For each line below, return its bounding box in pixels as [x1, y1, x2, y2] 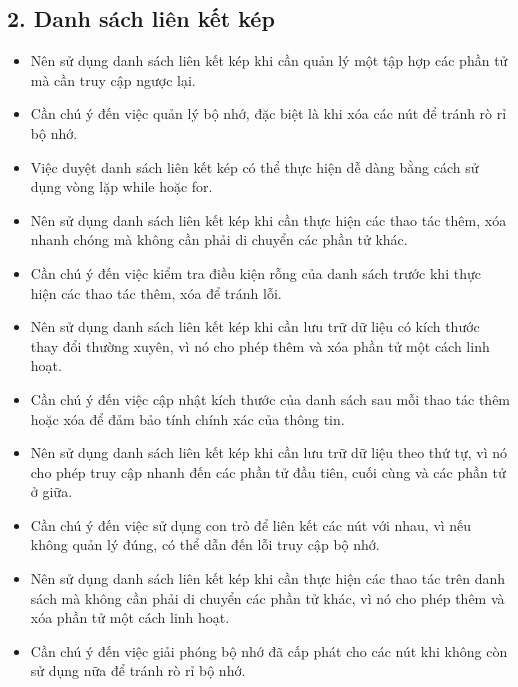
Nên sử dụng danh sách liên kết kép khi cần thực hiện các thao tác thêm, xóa [30, 209, 507, 230]
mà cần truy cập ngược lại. [30, 69, 196, 90]
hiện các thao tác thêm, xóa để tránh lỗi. [30, 282, 282, 303]
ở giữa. [30, 481, 73, 502]
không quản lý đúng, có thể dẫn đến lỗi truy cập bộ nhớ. [30, 534, 380, 555]
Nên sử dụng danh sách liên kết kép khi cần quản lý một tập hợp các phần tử [30, 50, 508, 71]
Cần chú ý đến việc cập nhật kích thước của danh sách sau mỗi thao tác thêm [30, 388, 511, 409]
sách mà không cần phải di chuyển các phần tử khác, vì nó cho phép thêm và [30, 587, 505, 608]
